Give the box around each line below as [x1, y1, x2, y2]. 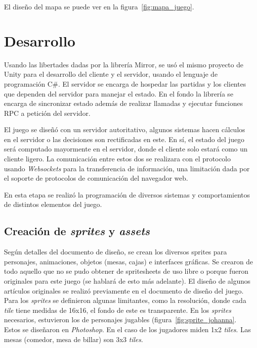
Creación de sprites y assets [4, 223, 150, 239]
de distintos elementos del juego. [4, 199, 102, 209]
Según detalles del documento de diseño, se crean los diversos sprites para [4, 247, 227, 257]
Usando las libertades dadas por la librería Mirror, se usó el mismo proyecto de [4, 59, 244, 69]
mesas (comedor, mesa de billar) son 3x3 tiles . [4, 334, 143, 344]
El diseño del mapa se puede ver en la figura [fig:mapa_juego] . [4, 1, 194, 11]
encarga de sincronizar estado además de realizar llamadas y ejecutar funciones [4, 98, 243, 108]
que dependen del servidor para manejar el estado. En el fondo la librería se [4, 88, 233, 99]
